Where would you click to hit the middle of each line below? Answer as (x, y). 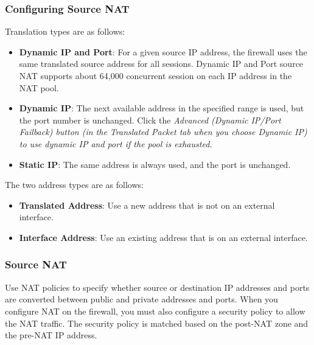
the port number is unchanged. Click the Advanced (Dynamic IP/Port (150, 120)
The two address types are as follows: (74, 185)
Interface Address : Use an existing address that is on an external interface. (163, 237)
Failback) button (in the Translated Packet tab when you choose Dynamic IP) (163, 132)
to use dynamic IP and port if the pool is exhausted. (116, 143)
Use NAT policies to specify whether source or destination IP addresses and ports (157, 287)
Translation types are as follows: (65, 31)
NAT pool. (39, 87)
